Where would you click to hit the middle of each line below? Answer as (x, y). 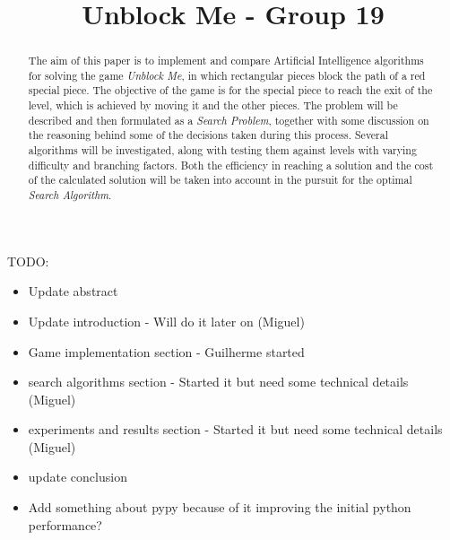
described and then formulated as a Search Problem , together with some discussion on (229, 120)
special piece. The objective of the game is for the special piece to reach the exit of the (230, 90)
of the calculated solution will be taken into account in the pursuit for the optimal (220, 180)
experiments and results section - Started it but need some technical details (235, 429)
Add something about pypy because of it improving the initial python (220, 507)
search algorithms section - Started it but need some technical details (218, 382)
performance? (65, 524)
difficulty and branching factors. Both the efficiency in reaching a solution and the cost (231, 165)
